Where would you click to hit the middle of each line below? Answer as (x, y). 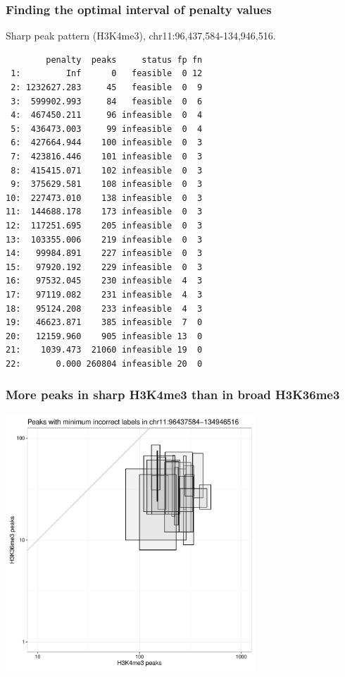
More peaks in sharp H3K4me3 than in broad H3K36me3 (173, 395)
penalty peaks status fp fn (124, 60)
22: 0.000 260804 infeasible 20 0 (104, 364)
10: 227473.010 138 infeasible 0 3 (104, 198)
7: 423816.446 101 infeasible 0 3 (107, 156)
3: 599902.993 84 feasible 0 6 (107, 101)
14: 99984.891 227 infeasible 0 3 (104, 254)
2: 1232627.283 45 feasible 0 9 (107, 87)
